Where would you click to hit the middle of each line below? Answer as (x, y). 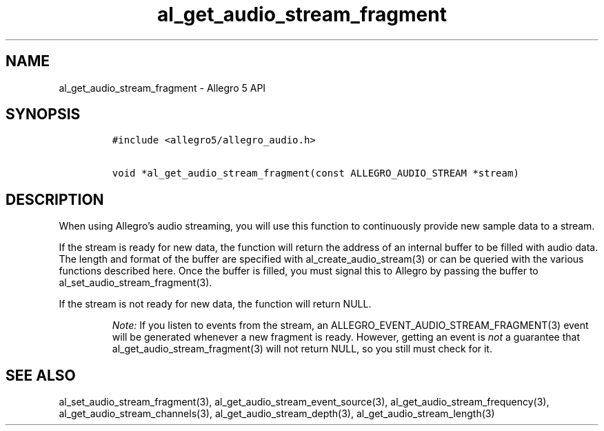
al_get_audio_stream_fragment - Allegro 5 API (162, 88)
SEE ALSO (41, 375)
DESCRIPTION (55, 199)
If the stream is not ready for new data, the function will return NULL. (215, 304)
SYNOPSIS (43, 114)
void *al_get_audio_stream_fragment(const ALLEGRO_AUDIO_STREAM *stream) (315, 173)
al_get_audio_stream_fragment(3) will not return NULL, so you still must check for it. (302, 349)
